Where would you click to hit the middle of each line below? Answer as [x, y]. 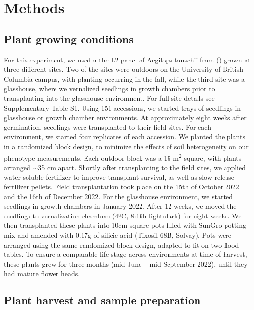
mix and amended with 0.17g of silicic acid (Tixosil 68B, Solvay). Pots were [118, 234]
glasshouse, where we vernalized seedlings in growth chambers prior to [110, 88]
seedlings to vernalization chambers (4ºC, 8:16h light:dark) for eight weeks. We [123, 215]
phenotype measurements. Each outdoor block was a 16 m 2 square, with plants [123, 157]
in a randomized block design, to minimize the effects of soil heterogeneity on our [126, 146]
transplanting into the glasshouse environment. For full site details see [109, 98]
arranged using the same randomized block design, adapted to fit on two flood [122, 244]
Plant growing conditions [69, 39]
